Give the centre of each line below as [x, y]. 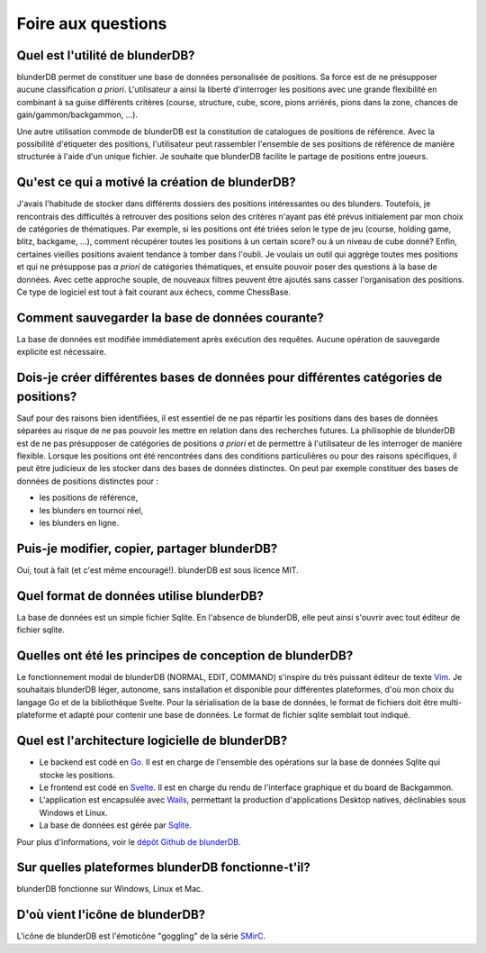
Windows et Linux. [73, 812]
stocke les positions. [77, 775]
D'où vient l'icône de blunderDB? [111, 915]
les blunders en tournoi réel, [91, 510]
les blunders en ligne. [79, 522]
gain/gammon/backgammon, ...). [77, 115]
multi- [451, 702]
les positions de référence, [89, 498]
